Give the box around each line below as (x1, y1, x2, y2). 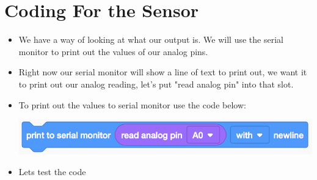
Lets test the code (18, 165, 86, 178)
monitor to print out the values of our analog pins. (18, 45, 208, 58)
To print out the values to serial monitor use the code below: (18, 98, 246, 111)
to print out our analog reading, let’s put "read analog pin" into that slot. (18, 77, 294, 90)
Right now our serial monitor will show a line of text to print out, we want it (18, 66, 307, 78)
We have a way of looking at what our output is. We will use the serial (18, 33, 283, 46)
